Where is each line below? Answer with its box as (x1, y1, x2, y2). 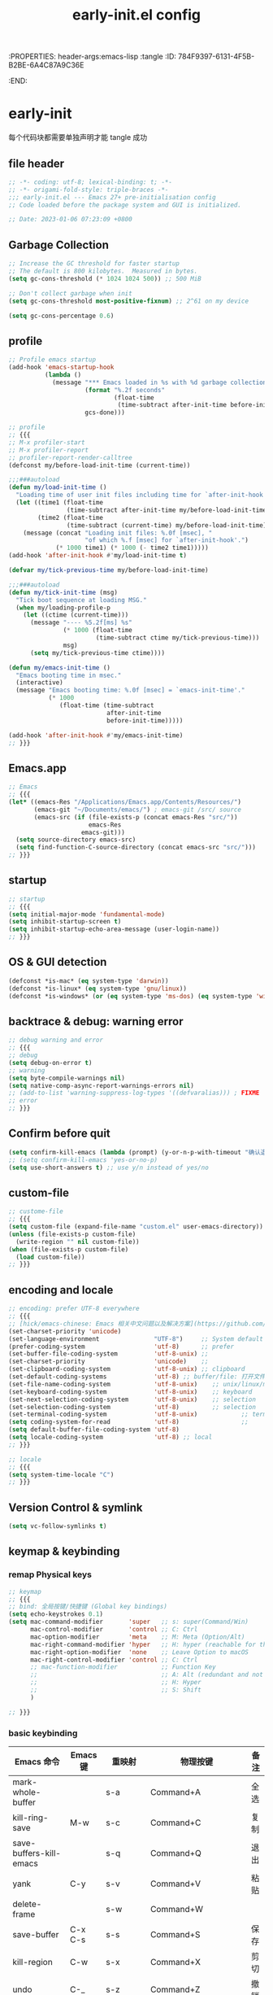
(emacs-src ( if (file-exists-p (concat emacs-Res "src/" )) (33, 813, 238, 821)
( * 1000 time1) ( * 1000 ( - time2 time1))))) (55, 543, 209, 552)
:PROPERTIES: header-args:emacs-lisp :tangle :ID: (8, 51, 177, 62)
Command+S (149, 1928, 201, 1940)
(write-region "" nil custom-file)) (15, 1238, 140, 1246)
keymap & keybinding (8, 1544, 120, 1559)
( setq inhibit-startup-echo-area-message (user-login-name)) (8, 925, 220, 933)
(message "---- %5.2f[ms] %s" (29, 618, 132, 627)
